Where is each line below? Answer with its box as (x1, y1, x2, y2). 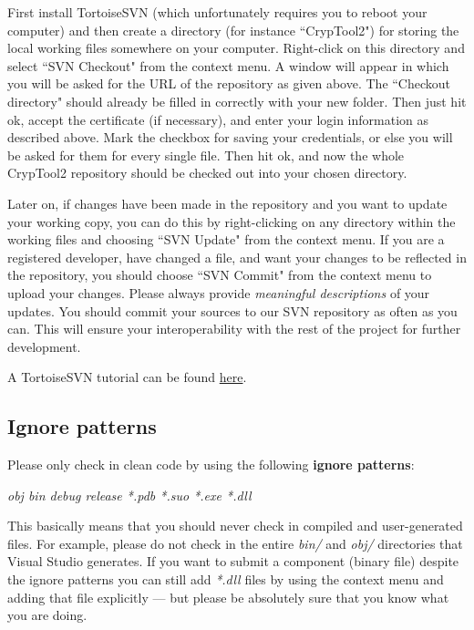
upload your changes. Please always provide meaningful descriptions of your (7, 283, 430, 302)
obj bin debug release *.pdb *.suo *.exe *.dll (7, 485, 252, 504)
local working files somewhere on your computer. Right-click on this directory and (7, 38, 465, 57)
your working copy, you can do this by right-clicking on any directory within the (7, 212, 456, 231)
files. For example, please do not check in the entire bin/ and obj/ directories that (7, 533, 463, 553)
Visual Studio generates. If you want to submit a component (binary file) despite (7, 552, 459, 571)
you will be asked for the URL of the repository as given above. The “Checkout (7, 74, 451, 93)
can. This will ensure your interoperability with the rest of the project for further (7, 319, 461, 338)
